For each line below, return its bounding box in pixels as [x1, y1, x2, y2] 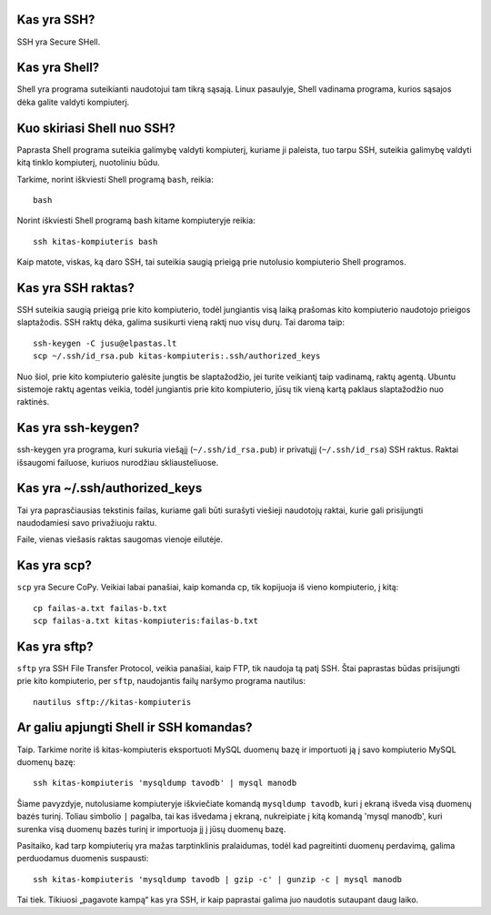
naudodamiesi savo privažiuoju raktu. [16, 517, 157, 528]
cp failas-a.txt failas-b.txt [33, 603, 168, 613]
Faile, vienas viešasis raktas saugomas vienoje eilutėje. [16, 534, 223, 545]
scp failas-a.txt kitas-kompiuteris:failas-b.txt [33, 615, 259, 626]
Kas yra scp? [16, 558, 93, 573]
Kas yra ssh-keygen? [16, 420, 140, 436]
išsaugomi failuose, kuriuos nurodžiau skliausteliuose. [16, 457, 219, 468]
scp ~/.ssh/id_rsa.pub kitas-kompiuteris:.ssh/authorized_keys [33, 351, 321, 361]
